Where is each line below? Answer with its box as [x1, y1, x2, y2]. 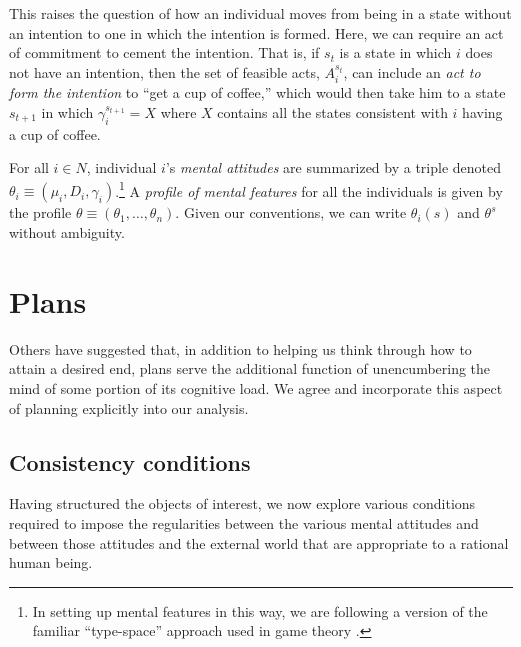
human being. [9, 552, 93, 573]
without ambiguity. [9, 222, 125, 243]
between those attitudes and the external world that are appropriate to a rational [9, 532, 509, 553]
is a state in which [339, 42, 452, 63]
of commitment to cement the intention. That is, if [9, 42, 320, 63]
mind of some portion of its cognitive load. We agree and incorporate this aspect [9, 377, 503, 398]
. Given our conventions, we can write [175, 202, 407, 223]
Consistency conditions [9, 446, 251, 477]
